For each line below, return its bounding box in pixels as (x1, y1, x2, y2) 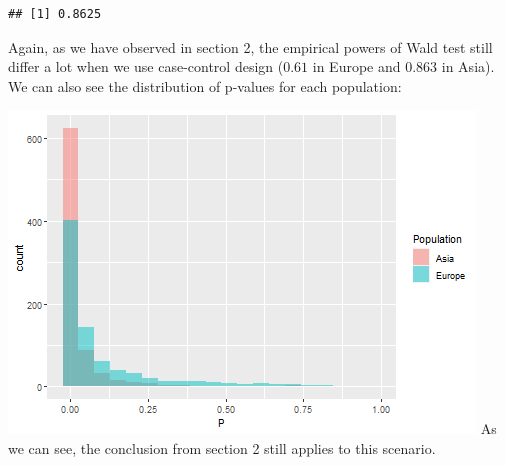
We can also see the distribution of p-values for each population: (8, 75, 402, 96)
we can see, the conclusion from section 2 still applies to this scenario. (8, 437, 436, 458)
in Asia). (441, 56, 495, 77)
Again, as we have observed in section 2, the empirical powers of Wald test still (8, 36, 493, 57)
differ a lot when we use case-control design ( (8, 56, 284, 77)
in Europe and (312, 56, 401, 77)
